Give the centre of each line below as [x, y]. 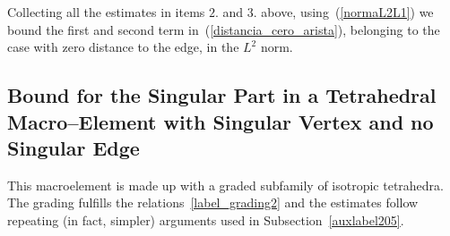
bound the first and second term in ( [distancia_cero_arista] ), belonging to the [224, 29]
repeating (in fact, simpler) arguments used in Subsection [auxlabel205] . [206, 219]
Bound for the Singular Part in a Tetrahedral [222, 95]
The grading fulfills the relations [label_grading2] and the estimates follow [213, 202]
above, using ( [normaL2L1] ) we [347, 12]
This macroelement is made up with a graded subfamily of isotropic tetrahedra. [226, 185]
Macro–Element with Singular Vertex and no [221, 121]
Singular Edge [74, 147]
